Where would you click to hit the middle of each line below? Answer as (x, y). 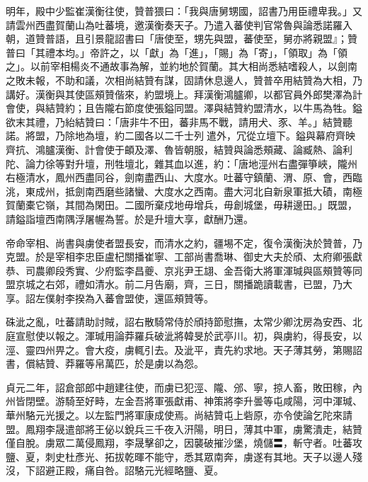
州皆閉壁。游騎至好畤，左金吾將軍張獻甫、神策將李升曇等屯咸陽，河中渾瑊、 (184, 401)
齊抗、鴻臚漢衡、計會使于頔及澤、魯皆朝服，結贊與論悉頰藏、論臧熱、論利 (179, 149)
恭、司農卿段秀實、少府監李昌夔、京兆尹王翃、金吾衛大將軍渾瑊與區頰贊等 (179, 270)
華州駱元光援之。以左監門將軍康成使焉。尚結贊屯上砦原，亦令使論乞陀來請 (179, 415)
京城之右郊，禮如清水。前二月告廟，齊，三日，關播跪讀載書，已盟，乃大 (184, 284)
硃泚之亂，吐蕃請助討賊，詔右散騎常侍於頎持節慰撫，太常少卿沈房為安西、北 (184, 322)
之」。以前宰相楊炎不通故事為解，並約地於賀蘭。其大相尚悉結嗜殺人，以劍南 (182, 66)
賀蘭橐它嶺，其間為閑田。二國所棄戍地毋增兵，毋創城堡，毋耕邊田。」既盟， (182, 205)
